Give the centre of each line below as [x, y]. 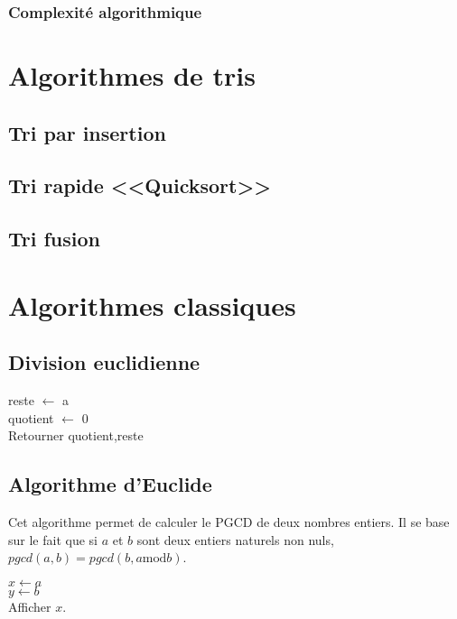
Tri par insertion [87, 132]
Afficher [30, 606]
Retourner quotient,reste [76, 435]
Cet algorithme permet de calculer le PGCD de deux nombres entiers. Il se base [229, 522]
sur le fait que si [53, 539]
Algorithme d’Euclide [110, 484]
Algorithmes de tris [132, 75]
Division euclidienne [104, 362]
